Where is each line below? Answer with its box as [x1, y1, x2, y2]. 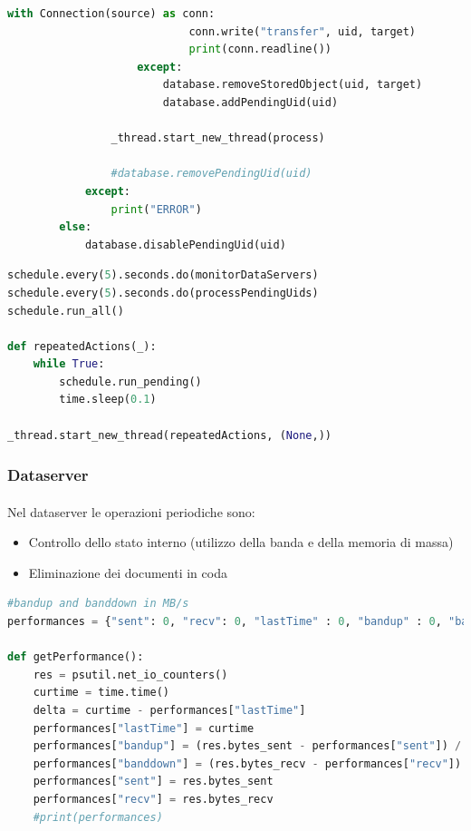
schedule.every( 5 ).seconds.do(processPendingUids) [7, 286, 319, 299]
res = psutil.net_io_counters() [33, 668, 228, 681]
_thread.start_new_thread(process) [111, 132, 325, 145]
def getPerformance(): [7, 650, 144, 664]
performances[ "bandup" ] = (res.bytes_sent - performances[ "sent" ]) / [33, 739, 462, 753]
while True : [33, 357, 105, 371]
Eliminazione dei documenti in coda [28, 562, 227, 582]
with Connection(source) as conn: [7, 7, 216, 20]
